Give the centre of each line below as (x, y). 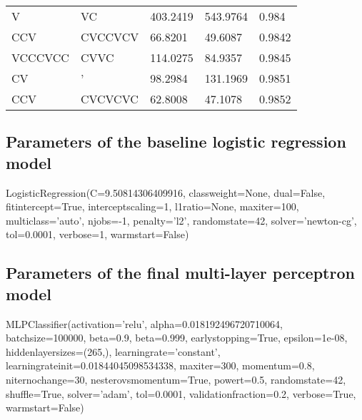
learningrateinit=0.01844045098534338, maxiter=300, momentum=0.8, (160, 365)
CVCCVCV (110, 37)
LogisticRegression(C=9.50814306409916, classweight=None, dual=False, (166, 192)
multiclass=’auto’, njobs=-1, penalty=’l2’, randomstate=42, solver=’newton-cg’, (181, 220)
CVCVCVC (109, 99)
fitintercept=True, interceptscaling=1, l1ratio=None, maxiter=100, (152, 206)
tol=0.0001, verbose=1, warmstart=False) (97, 234)
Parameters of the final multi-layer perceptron (180, 273)
